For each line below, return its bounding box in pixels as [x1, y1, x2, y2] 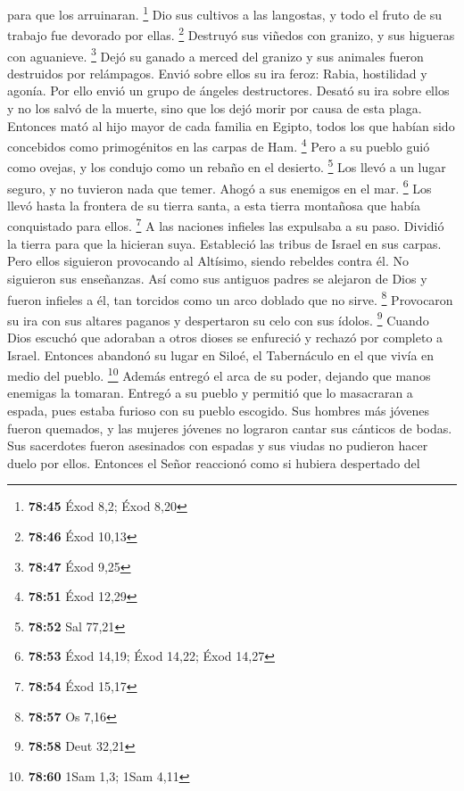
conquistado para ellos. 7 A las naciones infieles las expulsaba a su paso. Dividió [7, 214, 444, 235]
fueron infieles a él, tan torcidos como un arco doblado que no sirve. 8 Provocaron [7, 287, 453, 309]
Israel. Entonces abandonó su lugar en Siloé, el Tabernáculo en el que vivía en [7, 345, 435, 364]
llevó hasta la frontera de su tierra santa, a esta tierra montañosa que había [7, 195, 420, 214]
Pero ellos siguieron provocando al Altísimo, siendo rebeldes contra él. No [7, 251, 409, 270]
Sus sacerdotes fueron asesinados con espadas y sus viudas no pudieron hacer [7, 436, 428, 455]
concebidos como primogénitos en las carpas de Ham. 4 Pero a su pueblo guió [7, 135, 430, 155]
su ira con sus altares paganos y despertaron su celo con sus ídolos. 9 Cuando [7, 308, 429, 329]
